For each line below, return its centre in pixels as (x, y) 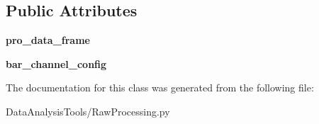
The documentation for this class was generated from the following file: (160, 88)
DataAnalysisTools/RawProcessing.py (88, 111)
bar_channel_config (56, 63)
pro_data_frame (48, 40)
